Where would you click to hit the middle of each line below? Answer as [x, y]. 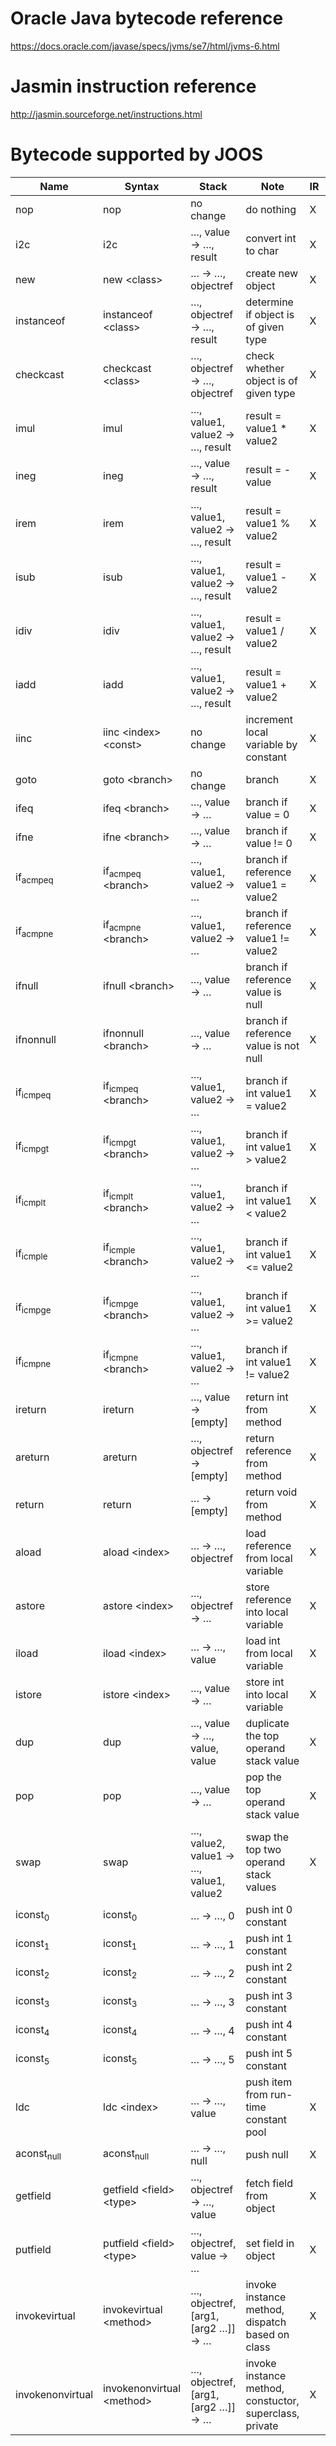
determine [269, 302]
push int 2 [269, 1967]
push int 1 [269, 1938]
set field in [270, 2243]
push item [269, 2082]
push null [267, 2154]
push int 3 [269, 1995]
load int [263, 1640]
